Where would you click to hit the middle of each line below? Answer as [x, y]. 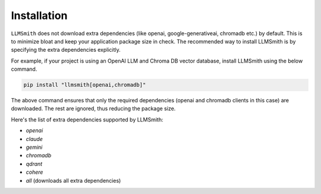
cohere [34, 172]
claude [34, 139]
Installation [39, 15]
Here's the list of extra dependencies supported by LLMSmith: [87, 120]
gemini [34, 147]
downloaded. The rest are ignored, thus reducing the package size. [93, 109]
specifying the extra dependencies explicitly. [66, 50]
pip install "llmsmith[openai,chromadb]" [85, 85]
